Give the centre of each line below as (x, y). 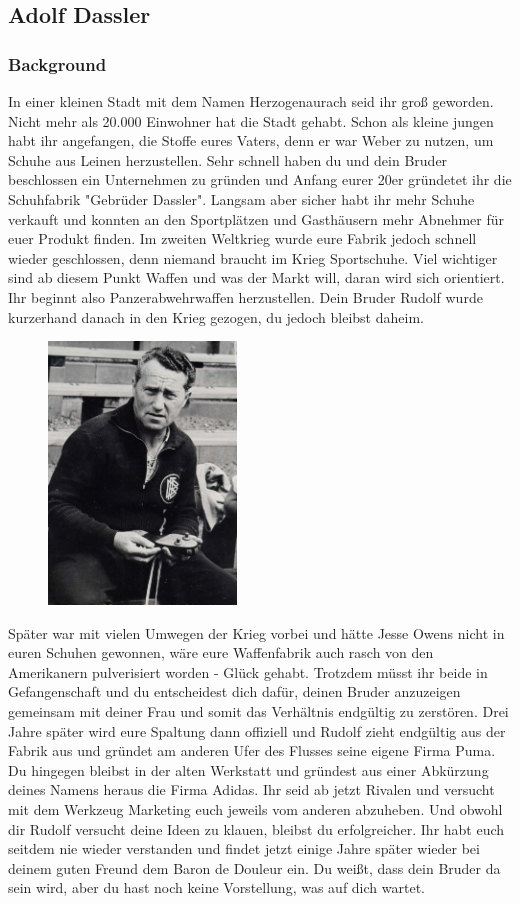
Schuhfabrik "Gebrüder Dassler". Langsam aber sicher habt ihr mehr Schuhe (241, 198)
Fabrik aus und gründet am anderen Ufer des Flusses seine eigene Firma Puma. (252, 750)
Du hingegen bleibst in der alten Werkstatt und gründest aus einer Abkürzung (248, 769)
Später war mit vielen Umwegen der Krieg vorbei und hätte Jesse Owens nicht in (256, 632)
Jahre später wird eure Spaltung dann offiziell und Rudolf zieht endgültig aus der (257, 730)
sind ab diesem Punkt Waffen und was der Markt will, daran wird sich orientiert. (256, 277)
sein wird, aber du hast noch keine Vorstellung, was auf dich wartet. (216, 887)
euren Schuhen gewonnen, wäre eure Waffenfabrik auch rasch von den (221, 652)
